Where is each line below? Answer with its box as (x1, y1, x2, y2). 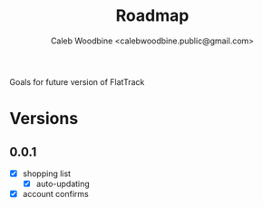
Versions (9, 108, 79, 129)
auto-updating (35, 178, 91, 189)
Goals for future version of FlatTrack (9, 76, 145, 87)
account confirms (22, 189, 89, 200)
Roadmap (115, 5, 190, 26)
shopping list (22, 168, 71, 179)
